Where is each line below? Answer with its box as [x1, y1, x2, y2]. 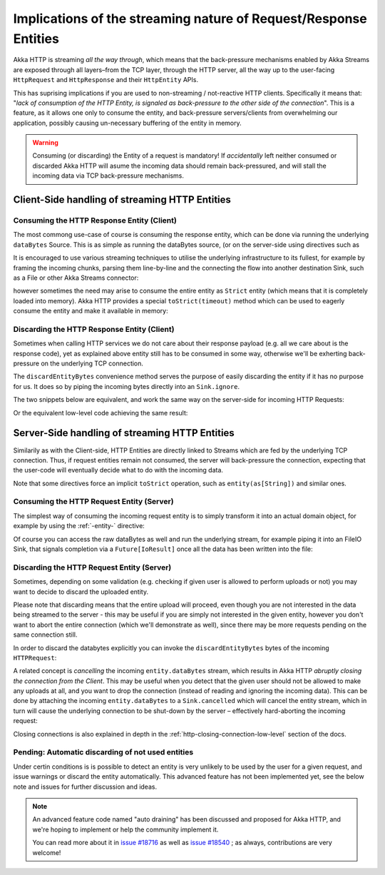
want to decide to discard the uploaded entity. [13, 587, 149, 596]
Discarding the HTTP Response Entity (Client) [13, 324, 175, 334]
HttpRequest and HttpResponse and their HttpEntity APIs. [13, 76, 199, 84]
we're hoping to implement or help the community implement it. [32, 825, 219, 834]
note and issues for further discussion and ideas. [13, 782, 157, 791]
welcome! [32, 848, 61, 856]
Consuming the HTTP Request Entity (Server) [13, 497, 174, 507]
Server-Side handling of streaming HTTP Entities [13, 427, 235, 439]
